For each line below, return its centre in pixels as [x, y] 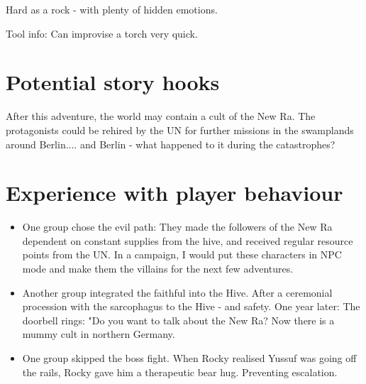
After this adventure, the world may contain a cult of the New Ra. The [161, 116]
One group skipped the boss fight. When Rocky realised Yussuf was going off [189, 357]
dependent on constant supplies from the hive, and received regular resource [188, 240]
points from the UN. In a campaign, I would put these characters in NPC [182, 254]
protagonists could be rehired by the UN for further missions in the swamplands [180, 130]
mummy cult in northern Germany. [99, 334]
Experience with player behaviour [174, 193]
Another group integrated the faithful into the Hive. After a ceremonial [177, 292]
